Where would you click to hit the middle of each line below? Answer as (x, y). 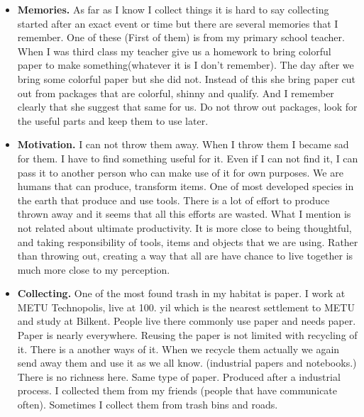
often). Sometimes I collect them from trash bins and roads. (148, 405)
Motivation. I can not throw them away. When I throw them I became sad (183, 144)
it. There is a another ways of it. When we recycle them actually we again (178, 349)
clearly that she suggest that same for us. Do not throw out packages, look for (187, 107)
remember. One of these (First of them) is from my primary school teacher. (181, 37)
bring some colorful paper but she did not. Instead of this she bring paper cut (187, 78)
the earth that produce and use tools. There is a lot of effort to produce (173, 200)
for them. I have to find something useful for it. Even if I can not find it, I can (188, 158)
